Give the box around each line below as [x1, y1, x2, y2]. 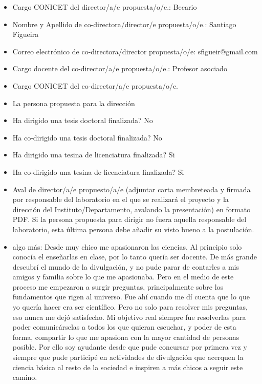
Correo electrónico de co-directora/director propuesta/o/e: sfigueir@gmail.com [12, 46, 258, 56]
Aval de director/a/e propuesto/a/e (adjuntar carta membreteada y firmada [12, 184, 251, 194]
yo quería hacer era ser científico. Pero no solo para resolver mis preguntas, [12, 301, 248, 312]
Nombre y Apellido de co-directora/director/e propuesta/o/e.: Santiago [12, 18, 236, 29]
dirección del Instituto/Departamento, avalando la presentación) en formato [12, 204, 251, 214]
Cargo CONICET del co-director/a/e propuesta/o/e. [12, 80, 178, 91]
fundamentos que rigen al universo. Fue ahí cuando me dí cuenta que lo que [12, 291, 250, 302]
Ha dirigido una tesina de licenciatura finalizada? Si [12, 149, 175, 160]
